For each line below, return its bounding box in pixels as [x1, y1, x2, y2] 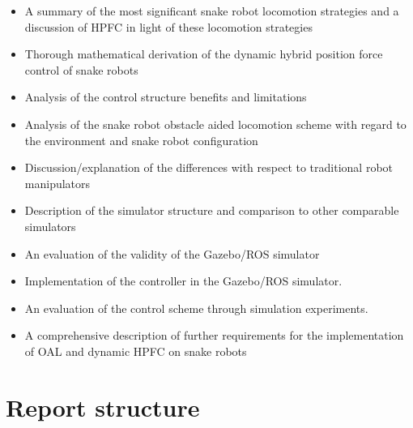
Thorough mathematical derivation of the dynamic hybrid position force [24, 45, 383, 62]
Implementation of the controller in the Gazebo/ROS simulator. [24, 272, 343, 289]
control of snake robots [24, 61, 138, 78]
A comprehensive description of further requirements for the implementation [24, 327, 404, 344]
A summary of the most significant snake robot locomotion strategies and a [24, 2, 399, 19]
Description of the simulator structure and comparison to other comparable [24, 202, 399, 219]
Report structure [6, 390, 200, 423]
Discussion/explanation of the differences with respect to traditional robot [24, 159, 393, 176]
